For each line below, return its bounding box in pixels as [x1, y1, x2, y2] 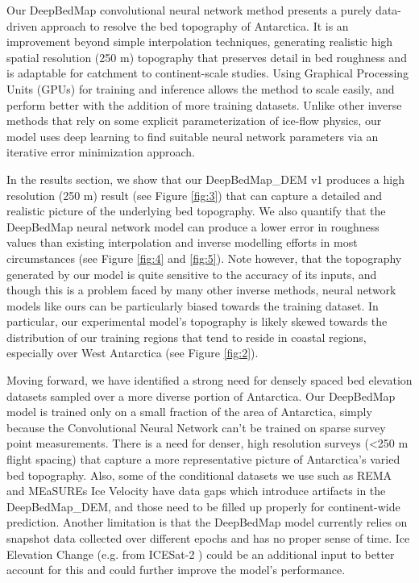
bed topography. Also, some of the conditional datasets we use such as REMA [6, 466, 392, 483]
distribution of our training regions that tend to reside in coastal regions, [6, 328, 367, 345]
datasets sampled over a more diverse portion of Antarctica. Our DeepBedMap [6, 387, 396, 404]
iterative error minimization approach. [6, 144, 195, 160]
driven [6, 17, 38, 34]
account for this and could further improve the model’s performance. [6, 561, 346, 578]
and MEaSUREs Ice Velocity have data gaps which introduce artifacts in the [6, 482, 386, 499]
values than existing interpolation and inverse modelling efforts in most [6, 234, 358, 251]
